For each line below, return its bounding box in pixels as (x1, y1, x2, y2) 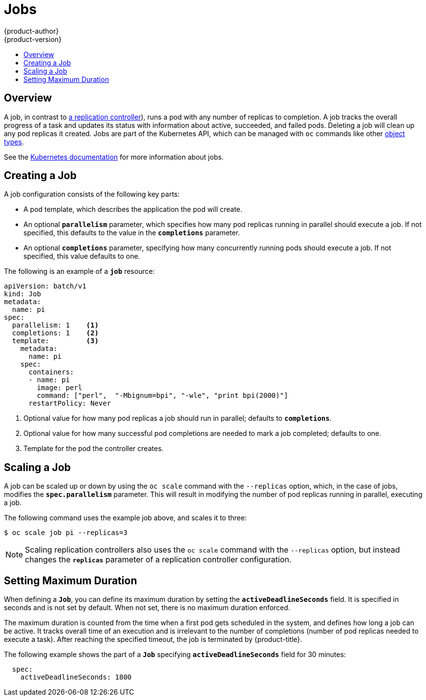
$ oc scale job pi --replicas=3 (4, 529, 128, 537)
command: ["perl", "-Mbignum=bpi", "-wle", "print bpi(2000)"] (37, 391, 288, 400)
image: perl (37, 384, 83, 392)
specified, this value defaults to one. (23, 252, 140, 261)
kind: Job (4, 290, 41, 298)
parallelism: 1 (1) (12, 321, 99, 329)
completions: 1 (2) (12, 329, 99, 337)
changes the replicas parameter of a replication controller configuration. (25, 555, 292, 565)
